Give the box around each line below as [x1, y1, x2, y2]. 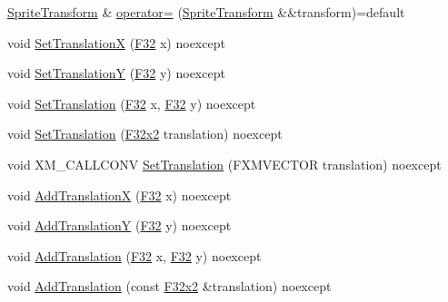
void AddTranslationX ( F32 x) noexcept [7, 185, 232, 204]
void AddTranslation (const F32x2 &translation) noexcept [7, 277, 332, 296]
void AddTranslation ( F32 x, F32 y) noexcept [7, 246, 262, 265]
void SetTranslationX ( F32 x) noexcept [7, 33, 225, 52]
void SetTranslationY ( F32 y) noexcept [7, 63, 225, 83]
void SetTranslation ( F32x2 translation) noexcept [7, 124, 283, 143]
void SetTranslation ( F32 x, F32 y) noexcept [7, 93, 256, 112]
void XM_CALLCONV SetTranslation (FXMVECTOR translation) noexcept [7, 154, 442, 173]
